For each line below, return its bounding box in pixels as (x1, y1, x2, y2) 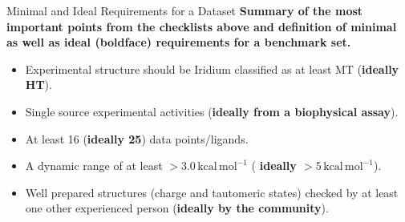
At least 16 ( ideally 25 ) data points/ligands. (25, 130, 249, 147)
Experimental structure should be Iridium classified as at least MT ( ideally (25, 60, 399, 77)
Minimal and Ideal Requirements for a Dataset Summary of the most (6, 2, 363, 18)
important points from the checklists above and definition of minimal (6, 18, 397, 34)
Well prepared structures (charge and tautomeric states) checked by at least (25, 184, 399, 200)
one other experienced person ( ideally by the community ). (25, 200, 329, 216)
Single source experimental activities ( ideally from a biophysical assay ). (25, 103, 399, 119)
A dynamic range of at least (25, 157, 163, 174)
